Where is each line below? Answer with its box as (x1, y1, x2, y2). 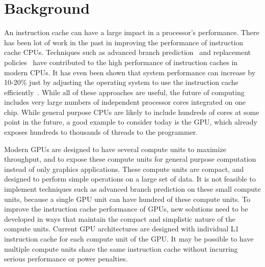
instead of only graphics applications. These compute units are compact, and (4, 163, 244, 174)
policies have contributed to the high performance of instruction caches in (4, 56, 238, 67)
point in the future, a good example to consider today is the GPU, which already (4, 116, 257, 127)
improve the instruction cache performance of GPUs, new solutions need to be (4, 203, 248, 214)
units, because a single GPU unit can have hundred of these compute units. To (4, 193, 250, 204)
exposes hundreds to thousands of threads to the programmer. (4, 127, 198, 137)
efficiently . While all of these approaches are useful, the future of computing (4, 86, 245, 97)
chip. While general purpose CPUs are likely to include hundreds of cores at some (4, 106, 259, 117)
